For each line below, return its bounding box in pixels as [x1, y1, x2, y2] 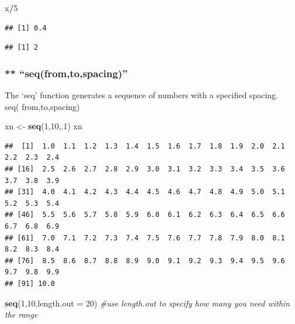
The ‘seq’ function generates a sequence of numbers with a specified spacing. [5, 89, 278, 101]
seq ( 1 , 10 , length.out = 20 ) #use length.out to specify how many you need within [5, 297, 290, 309]
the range [5, 308, 38, 320]
